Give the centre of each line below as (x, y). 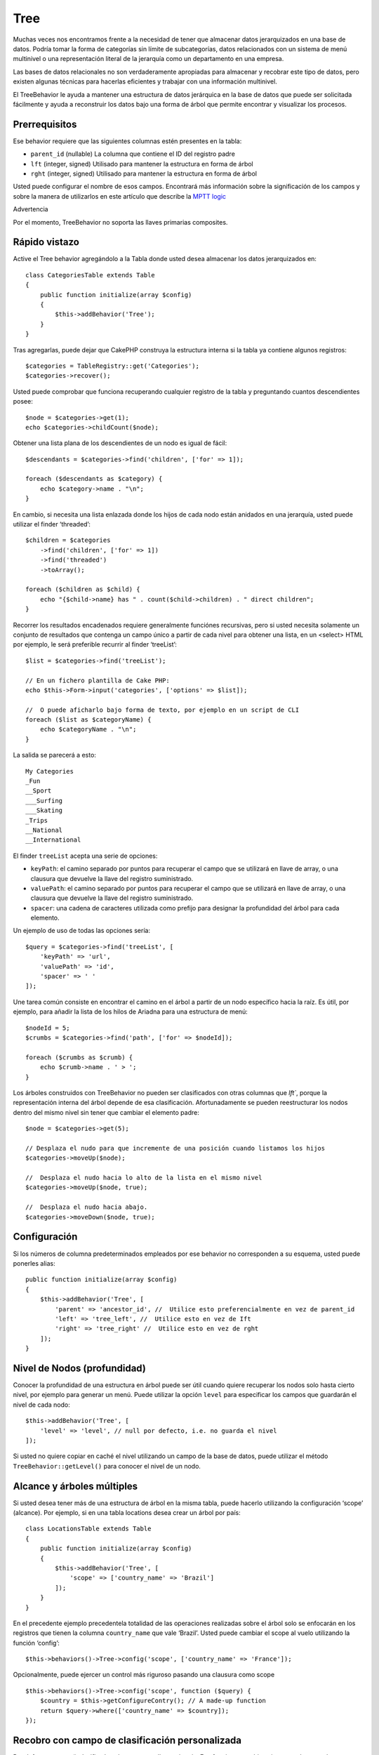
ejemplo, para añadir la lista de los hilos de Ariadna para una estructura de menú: (131, 1012)
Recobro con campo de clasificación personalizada (127, 1740)
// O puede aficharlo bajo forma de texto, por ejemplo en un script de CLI (162, 710)
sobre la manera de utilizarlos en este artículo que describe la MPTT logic (120, 196)
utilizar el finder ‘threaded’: (52, 524)
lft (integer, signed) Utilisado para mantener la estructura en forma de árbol (142, 164)
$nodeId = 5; (48, 1028)
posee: (23, 402)
